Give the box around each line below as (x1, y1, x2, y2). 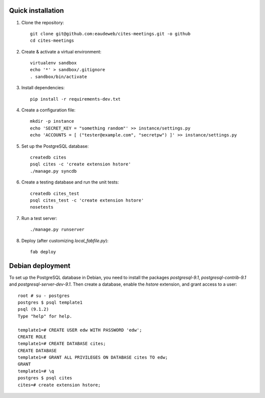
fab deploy (30, 249, 56, 255)
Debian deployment (9, 262, 71, 270)
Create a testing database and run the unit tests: (21, 179, 119, 185)
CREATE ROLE (18, 334, 47, 340)
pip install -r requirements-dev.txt (30, 96, 121, 102)
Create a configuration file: (21, 107, 76, 113)
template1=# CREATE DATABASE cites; (18, 341, 106, 346)
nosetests (30, 204, 53, 210)
